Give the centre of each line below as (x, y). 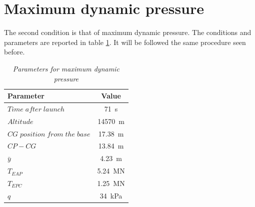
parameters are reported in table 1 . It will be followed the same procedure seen (125, 42)
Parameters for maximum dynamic (66, 68)
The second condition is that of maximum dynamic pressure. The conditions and (128, 32)
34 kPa (111, 195)
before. (14, 52)
